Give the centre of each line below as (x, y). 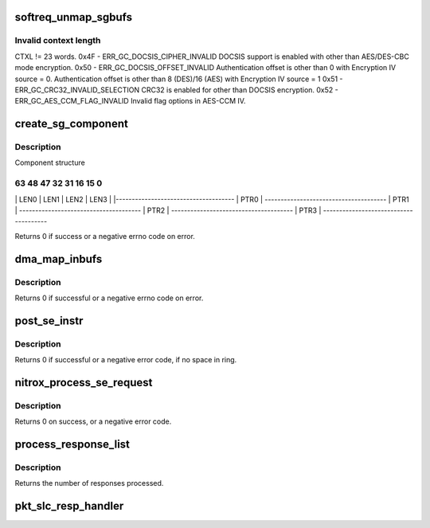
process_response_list (72, 445)
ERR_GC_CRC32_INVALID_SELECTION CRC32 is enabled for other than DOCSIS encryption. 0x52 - (176, 90)
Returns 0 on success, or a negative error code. (93, 421)
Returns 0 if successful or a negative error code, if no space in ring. (126, 360)
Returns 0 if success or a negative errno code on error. (105, 236)
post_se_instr (49, 321)
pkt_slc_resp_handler (69, 506)
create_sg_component (72, 124)
